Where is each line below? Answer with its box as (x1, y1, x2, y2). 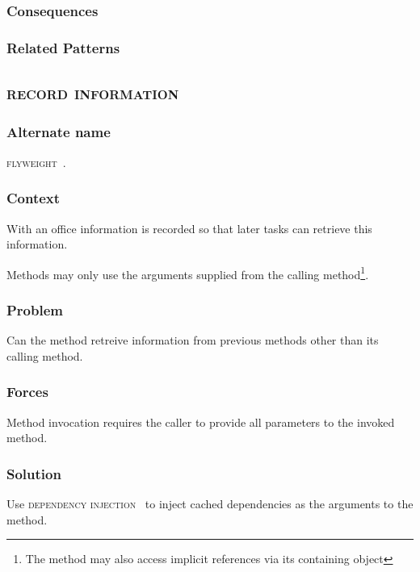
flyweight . (6, 153, 66, 170)
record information (6, 80, 179, 105)
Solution (6, 463, 61, 483)
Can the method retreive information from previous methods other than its (6, 332, 379, 349)
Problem (6, 299, 63, 319)
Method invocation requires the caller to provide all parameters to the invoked (6, 413, 395, 430)
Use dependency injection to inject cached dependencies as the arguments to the (6, 495, 414, 511)
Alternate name (6, 122, 111, 142)
